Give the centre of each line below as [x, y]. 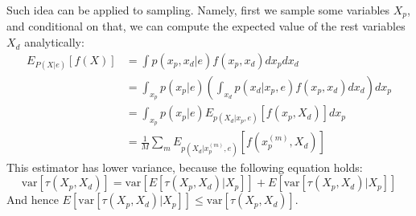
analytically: [54, 42]
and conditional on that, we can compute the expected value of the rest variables [206, 26]
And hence [33, 200]
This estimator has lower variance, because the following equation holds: [185, 167]
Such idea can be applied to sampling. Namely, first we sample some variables [198, 10]
